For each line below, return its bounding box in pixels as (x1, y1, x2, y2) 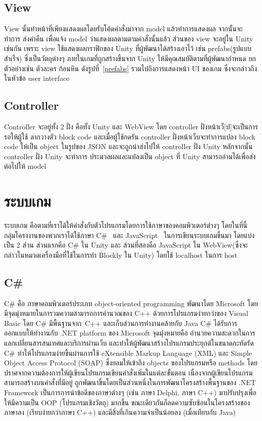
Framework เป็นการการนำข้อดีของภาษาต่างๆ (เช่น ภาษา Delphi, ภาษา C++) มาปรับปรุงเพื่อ (4, 387, 256, 397)
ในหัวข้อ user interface (4, 73, 70, 83)
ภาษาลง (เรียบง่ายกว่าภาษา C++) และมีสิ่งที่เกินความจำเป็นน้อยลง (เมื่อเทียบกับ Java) (4, 407, 236, 417)
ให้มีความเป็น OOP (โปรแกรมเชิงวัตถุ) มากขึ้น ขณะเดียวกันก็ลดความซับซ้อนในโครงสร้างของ (4, 397, 250, 407)
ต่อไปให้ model (4, 161, 46, 171)
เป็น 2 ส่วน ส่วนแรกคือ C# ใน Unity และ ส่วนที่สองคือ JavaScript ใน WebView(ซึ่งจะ (4, 240, 248, 250)
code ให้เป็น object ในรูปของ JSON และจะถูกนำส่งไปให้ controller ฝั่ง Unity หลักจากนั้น (4, 141, 253, 152)
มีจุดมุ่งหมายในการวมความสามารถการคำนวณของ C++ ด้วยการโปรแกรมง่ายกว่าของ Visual (4, 308, 248, 318)
